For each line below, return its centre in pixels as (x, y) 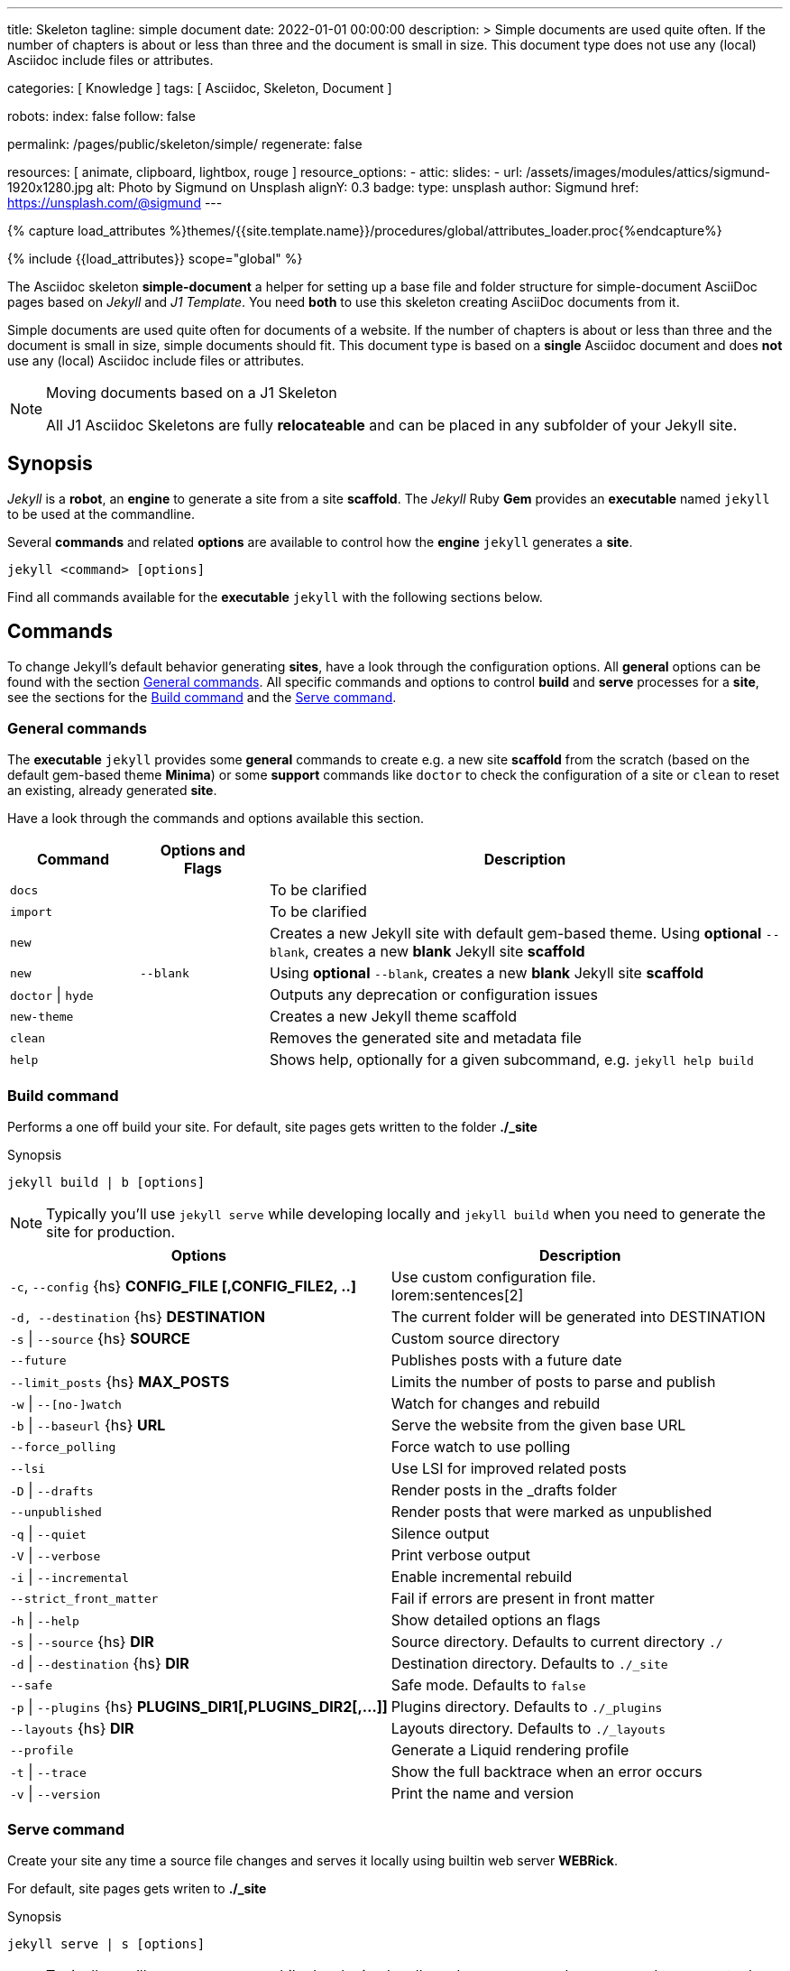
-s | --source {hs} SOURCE (100, 1339)
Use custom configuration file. (493, 1277)
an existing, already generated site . (112, 791)
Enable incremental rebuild (482, 1577)
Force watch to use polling (481, 1447)
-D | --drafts (52, 1490)
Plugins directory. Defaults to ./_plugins (527, 1707)
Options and (203, 851)
